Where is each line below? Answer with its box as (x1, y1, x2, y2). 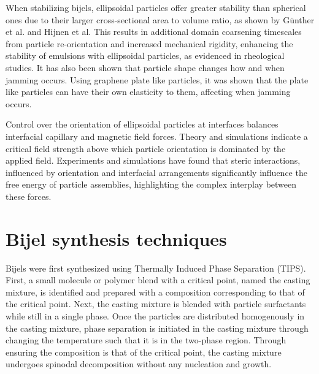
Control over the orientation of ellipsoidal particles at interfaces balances (6, 118, 279, 131)
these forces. (6, 189, 52, 202)
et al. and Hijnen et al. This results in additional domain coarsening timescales (6, 25, 302, 38)
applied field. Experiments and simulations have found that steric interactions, (6, 154, 301, 167)
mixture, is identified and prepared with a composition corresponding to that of (6, 285, 305, 298)
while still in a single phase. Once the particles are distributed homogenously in (6, 310, 305, 322)
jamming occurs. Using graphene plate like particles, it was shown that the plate (6, 73, 309, 86)
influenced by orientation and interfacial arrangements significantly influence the (6, 166, 307, 178)
